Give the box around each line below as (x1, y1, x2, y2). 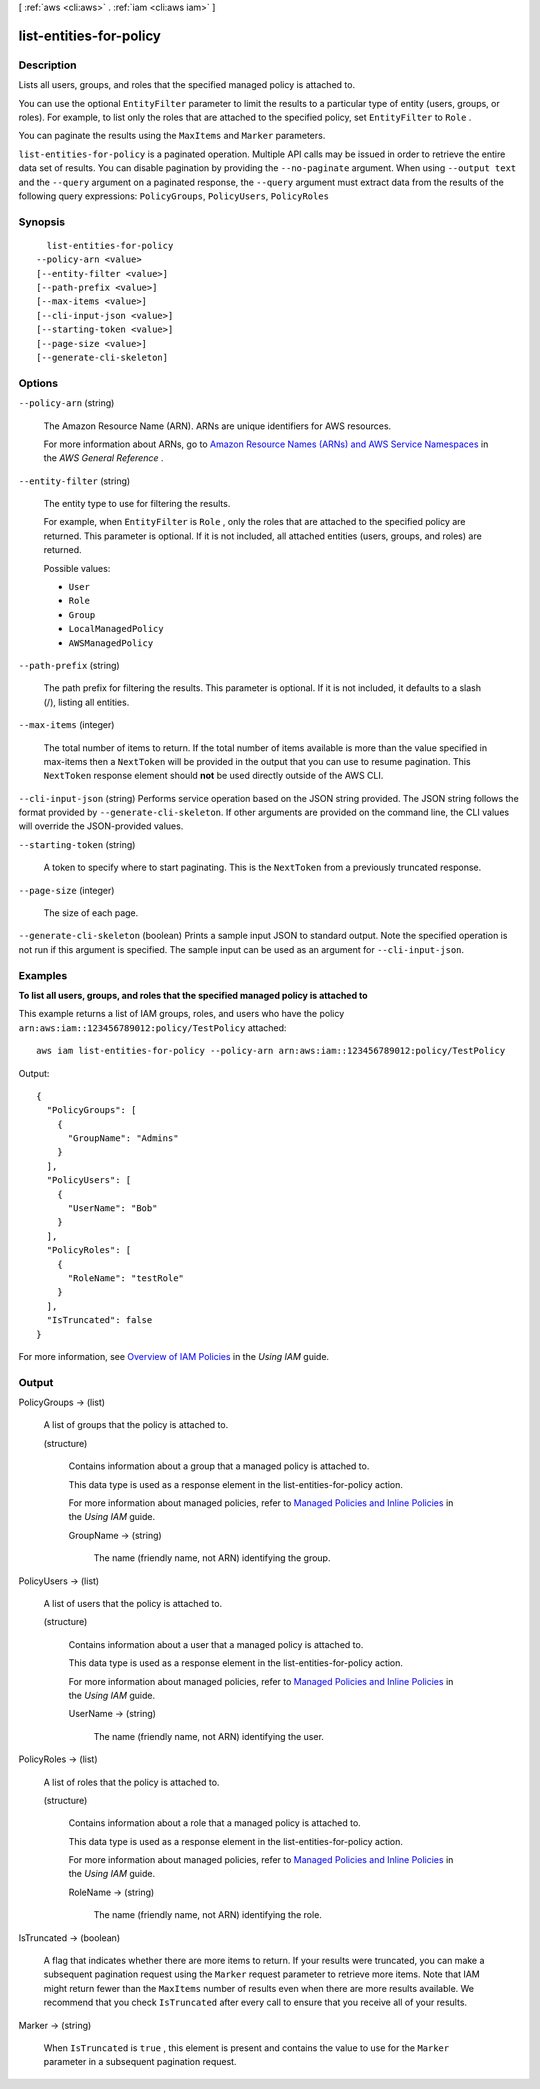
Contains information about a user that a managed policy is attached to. (68, 1638, 364, 1650)
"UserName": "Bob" (67, 1203, 158, 1214)
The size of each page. (43, 907, 139, 919)
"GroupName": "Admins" (67, 1133, 179, 1144)
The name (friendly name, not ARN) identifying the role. (93, 1909, 322, 1921)
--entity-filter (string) (18, 475, 131, 487)
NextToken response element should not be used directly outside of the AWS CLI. (43, 770, 384, 782)
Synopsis (18, 215, 65, 229)
